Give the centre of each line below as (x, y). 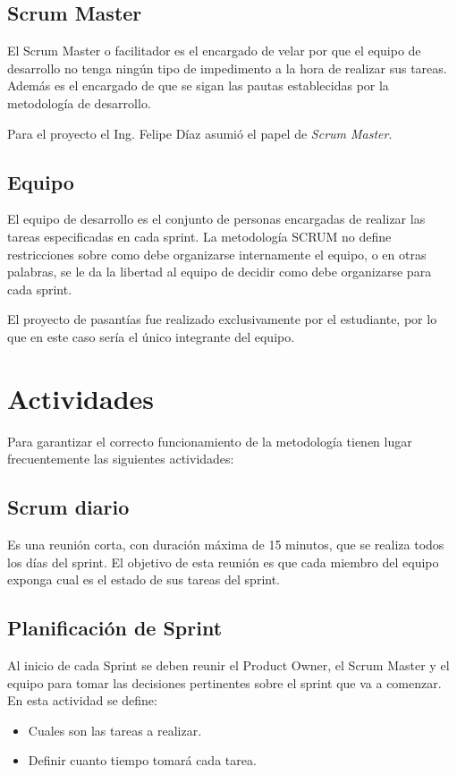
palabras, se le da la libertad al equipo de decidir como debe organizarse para (220, 272)
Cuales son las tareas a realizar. (115, 730)
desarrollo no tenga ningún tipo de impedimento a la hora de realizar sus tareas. (227, 68)
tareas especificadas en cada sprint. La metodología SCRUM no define (199, 236)
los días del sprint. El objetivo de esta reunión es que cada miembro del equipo (223, 562)
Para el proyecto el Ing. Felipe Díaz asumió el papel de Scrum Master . (200, 133)
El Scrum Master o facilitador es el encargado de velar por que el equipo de (214, 51)
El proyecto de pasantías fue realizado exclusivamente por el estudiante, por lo (222, 319)
